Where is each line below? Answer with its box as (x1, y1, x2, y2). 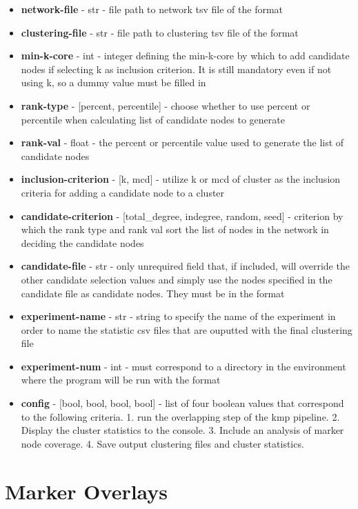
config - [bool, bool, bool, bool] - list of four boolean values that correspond (21, 396, 344, 410)
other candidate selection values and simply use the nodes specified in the (21, 272, 332, 286)
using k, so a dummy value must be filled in (21, 75, 206, 90)
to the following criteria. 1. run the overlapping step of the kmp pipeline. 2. (21, 409, 340, 423)
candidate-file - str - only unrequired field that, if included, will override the (21, 259, 350, 273)
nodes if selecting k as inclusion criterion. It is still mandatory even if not (21, 61, 332, 76)
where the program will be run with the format (21, 372, 221, 387)
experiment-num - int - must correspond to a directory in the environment (21, 359, 346, 373)
